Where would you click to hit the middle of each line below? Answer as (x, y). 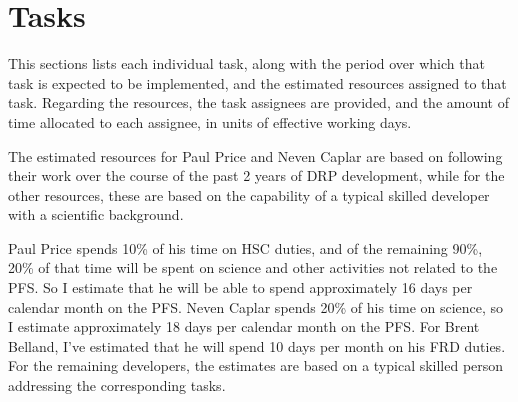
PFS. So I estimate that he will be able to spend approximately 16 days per (240, 287)
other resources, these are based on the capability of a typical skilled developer (249, 194)
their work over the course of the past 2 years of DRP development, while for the (256, 175)
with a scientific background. (96, 214)
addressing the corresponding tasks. (117, 385)
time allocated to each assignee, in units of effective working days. (210, 121)
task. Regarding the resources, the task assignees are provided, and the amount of (259, 102)
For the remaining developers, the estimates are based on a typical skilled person (256, 365)
